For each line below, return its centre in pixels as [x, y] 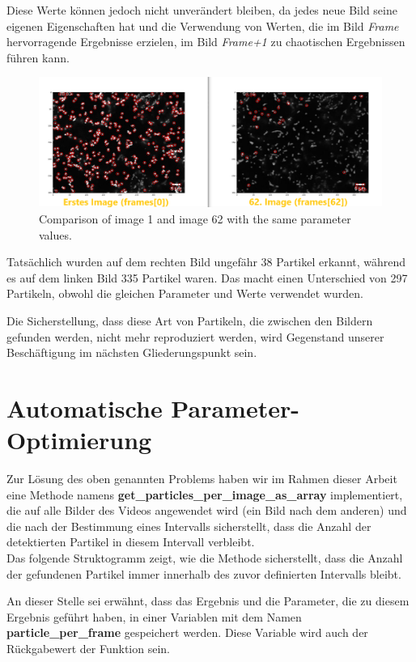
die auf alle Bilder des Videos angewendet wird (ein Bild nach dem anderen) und [207, 510]
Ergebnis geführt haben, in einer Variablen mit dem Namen [154, 616]
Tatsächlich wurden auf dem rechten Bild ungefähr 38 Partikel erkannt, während [206, 262]
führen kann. [38, 57]
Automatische [85, 407]
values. [55, 234]
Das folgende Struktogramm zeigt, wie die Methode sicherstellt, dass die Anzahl [205, 558]
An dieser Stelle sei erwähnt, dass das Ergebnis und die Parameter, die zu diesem [208, 601]
